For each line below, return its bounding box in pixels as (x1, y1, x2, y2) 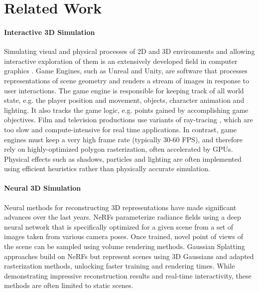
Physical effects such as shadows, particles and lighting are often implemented (4, 153, 242, 164)
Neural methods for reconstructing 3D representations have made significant (4, 202, 237, 212)
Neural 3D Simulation (4, 183, 81, 193)
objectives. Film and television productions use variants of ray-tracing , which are (4, 114, 253, 125)
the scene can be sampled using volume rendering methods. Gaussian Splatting (4, 241, 245, 252)
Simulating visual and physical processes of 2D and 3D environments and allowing (4, 46, 255, 56)
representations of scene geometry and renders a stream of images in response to (4, 75, 249, 85)
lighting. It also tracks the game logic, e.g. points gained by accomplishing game (4, 104, 249, 115)
